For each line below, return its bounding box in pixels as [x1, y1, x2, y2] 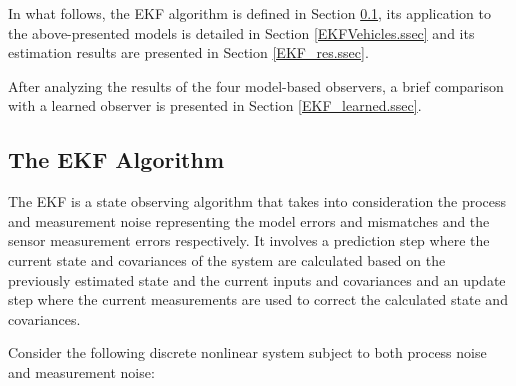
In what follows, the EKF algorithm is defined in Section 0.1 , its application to [8, 3, 491, 23]
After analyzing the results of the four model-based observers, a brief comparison [8, 75, 504, 96]
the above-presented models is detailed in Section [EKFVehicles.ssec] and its [8, 22, 475, 43]
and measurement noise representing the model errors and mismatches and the [8, 210, 490, 231]
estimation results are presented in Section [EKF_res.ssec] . [8, 42, 369, 63]
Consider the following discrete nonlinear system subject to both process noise [8, 342, 487, 363]
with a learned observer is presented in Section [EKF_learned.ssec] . [8, 95, 422, 116]
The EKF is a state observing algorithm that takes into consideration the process [8, 191, 507, 212]
